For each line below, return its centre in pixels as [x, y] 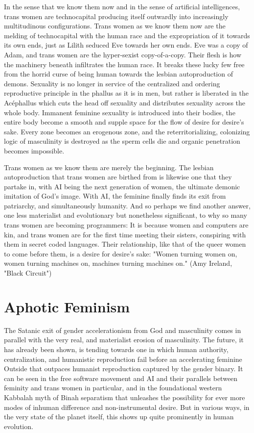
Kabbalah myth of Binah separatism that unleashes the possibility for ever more [125, 397]
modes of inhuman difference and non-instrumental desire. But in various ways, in [127, 407]
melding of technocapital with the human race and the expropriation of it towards [127, 35]
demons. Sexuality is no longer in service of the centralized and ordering [112, 83]
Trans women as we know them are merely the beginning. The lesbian [109, 167]
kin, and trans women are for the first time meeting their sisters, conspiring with [125, 234]
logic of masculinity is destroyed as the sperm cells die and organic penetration [122, 141]
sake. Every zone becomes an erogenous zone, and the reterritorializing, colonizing [127, 131]
